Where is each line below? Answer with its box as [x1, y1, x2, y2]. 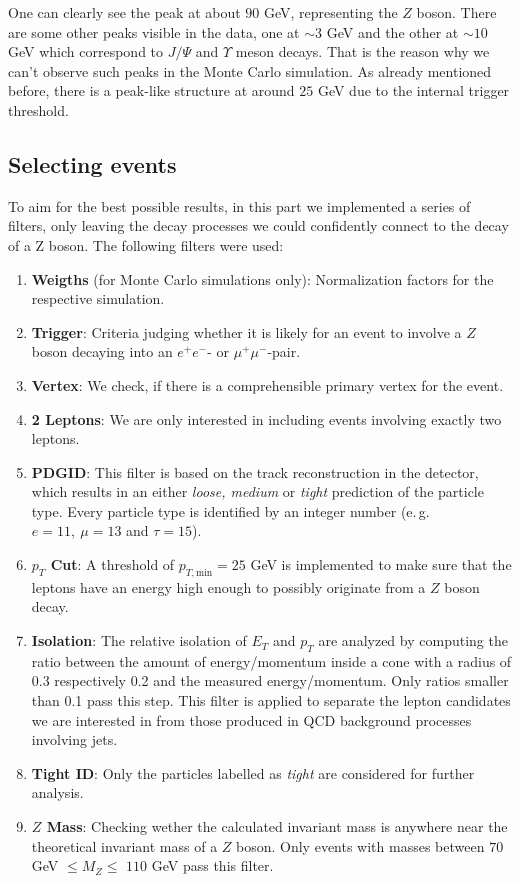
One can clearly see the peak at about [8, 2, 241, 22]
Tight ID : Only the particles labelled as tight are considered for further [31, 762, 475, 783]
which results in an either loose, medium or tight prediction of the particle [31, 481, 484, 502]
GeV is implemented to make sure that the [250, 554, 512, 575]
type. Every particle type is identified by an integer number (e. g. [31, 500, 430, 521]
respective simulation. [31, 288, 165, 309]
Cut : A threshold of [50, 554, 175, 575]
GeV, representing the [263, 2, 398, 22]
